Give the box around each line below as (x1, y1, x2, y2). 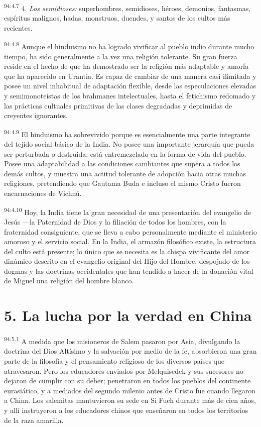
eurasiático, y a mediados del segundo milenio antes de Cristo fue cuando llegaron (4, 385, 255, 395)
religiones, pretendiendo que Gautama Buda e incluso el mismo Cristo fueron (4, 178, 241, 188)
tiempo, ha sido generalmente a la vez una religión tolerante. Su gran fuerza (4, 51, 237, 61)
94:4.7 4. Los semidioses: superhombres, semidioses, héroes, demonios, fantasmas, (4, 2, 251, 13)
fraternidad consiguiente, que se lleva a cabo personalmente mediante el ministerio (4, 226, 257, 237)
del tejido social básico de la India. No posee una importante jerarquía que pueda (4, 139, 254, 149)
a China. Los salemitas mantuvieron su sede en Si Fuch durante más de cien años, (4, 395, 256, 405)
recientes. (4, 22, 33, 33)
